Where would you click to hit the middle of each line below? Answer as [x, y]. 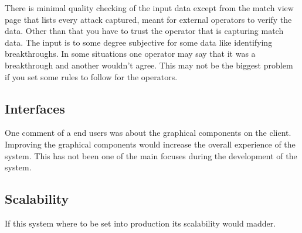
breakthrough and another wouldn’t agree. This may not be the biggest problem [149, 65]
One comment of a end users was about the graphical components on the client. [148, 133]
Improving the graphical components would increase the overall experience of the [150, 144]
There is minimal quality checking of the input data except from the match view [149, 8]
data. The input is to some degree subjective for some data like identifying [139, 42]
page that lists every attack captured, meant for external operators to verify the [148, 19]
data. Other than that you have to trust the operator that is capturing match [144, 31]
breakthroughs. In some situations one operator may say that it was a [130, 54]
